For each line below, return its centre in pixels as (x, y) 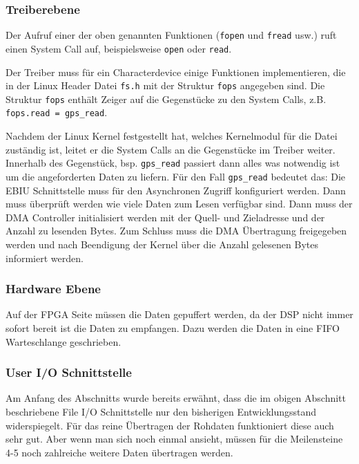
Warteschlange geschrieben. (64, 341)
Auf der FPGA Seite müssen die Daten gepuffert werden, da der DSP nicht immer (179, 314)
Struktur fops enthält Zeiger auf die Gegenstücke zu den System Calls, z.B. (166, 99)
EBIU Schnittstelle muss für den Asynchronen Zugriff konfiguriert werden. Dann (176, 190)
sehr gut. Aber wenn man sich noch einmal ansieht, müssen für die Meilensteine (174, 439)
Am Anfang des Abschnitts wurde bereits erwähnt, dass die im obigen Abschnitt (176, 398)
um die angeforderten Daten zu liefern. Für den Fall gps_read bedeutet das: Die (176, 176)
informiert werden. (45, 258)
